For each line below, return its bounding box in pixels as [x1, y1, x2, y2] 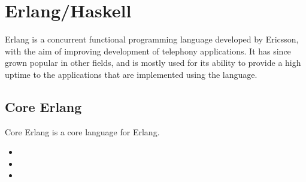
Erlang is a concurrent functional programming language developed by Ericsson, [5, 33, 299, 45]
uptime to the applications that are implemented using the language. [5, 68, 257, 80]
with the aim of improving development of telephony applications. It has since [5, 44, 291, 57]
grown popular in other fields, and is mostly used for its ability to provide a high [5, 56, 301, 69]
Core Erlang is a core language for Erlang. [5, 125, 160, 138]
